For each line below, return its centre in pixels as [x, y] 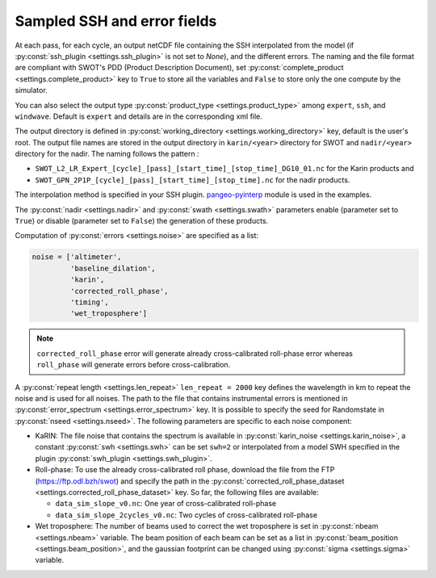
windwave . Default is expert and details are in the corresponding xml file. [138, 116]
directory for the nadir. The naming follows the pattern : [107, 154]
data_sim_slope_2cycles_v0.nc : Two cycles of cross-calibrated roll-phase [187, 515]
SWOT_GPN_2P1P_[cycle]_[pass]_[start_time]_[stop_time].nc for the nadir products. [193, 180]
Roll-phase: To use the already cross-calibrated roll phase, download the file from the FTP [185, 470]
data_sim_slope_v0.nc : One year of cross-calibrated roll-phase [166, 504]
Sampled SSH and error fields [116, 21]
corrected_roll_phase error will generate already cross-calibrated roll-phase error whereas [195, 353]
